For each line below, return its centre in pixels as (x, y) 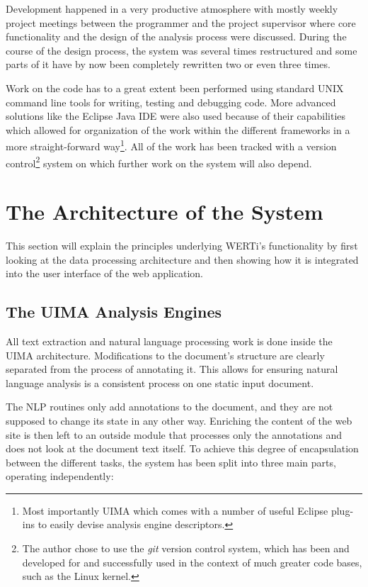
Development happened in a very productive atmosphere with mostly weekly (172, 9)
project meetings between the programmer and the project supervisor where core (181, 22)
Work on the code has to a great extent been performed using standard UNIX (175, 88)
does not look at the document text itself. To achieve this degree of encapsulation (182, 448)
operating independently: (60, 476)
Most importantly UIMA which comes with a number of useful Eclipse (175, 510)
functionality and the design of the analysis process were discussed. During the (176, 37)
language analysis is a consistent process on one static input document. (160, 382)
